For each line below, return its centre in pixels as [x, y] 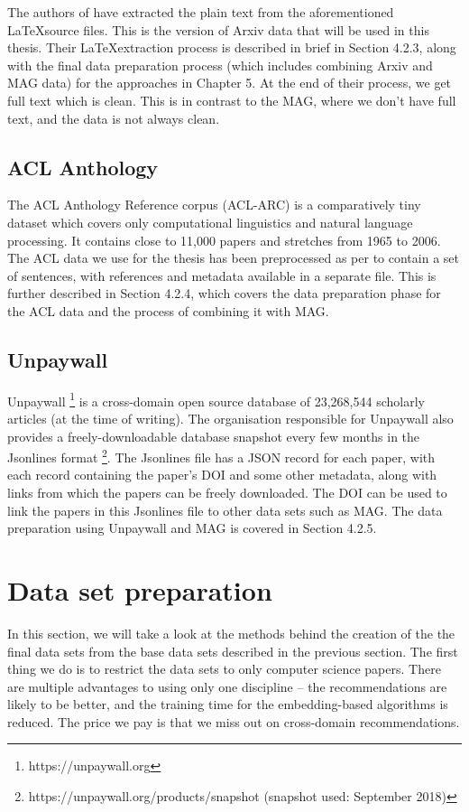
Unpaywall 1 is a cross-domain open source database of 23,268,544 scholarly [216, 399]
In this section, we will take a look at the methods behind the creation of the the [231, 633]
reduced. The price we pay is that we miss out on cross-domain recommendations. [234, 721]
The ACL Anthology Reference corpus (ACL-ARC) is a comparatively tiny [214, 205]
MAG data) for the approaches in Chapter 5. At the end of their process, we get [230, 83]
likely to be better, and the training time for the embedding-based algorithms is [228, 704]
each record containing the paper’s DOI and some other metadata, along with [222, 475]
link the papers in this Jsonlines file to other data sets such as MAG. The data [225, 510]
